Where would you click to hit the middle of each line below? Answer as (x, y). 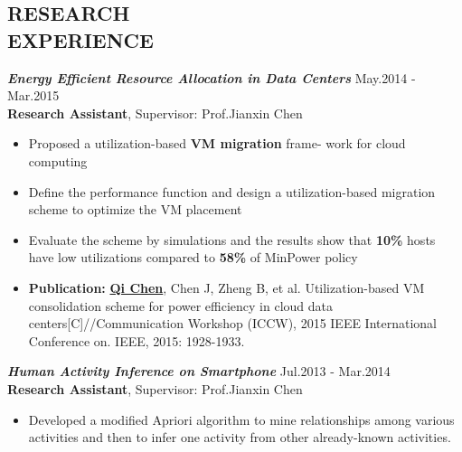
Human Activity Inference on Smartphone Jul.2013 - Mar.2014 (199, 371)
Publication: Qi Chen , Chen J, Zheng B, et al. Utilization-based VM (226, 287)
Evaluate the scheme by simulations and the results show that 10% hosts (232, 239)
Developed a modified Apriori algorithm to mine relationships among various (241, 419)
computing (58, 160)
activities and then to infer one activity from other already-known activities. (240, 437)
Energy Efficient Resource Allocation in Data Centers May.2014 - (212, 77)
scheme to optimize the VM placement (135, 209)
